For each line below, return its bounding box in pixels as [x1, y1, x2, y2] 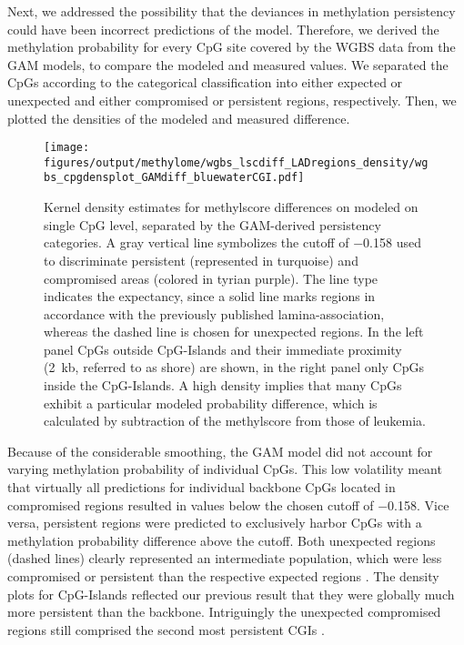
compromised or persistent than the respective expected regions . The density [7, 567, 439, 585]
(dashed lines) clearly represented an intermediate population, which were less [7, 549, 442, 568]
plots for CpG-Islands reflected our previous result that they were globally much [7, 584, 455, 603]
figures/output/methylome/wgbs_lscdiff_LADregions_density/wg [44, 156, 429, 169]
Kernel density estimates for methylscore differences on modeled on [44, 197, 419, 217]
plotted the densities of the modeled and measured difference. [7, 108, 350, 127]
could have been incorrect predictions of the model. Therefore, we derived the [7, 19, 439, 38]
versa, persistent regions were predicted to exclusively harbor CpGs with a [7, 513, 422, 532]
